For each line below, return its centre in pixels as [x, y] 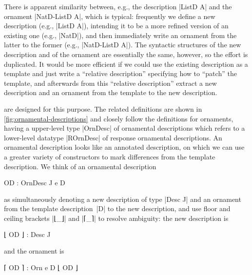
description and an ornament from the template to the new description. [111, 92]
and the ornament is [34, 251]
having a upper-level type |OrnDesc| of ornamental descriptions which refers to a [125, 128]
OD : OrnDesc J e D [35, 183]
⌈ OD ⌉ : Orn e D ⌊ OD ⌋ [41, 267]
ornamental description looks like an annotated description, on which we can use [124, 147]
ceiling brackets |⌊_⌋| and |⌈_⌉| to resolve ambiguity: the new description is [116, 218]
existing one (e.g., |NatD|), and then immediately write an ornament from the [120, 35]
